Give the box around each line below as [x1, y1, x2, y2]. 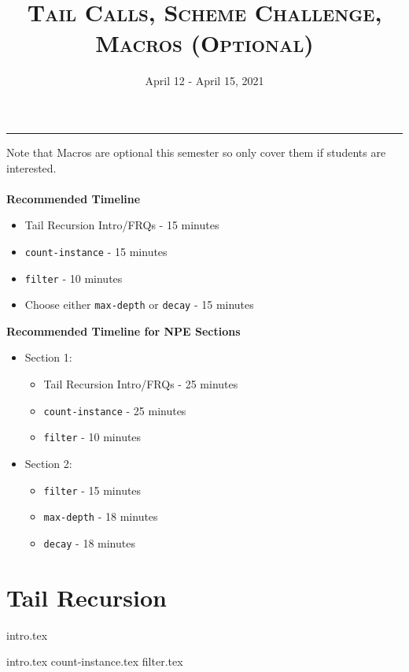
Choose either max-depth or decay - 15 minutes [24, 296, 254, 313]
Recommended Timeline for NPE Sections [6, 322, 241, 339]
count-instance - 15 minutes [24, 243, 168, 259]
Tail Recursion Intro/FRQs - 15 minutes [24, 217, 219, 233]
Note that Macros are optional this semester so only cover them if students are [6, 143, 386, 160]
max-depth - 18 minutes [43, 508, 158, 525]
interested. [6, 159, 57, 176]
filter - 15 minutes [43, 481, 142, 498]
